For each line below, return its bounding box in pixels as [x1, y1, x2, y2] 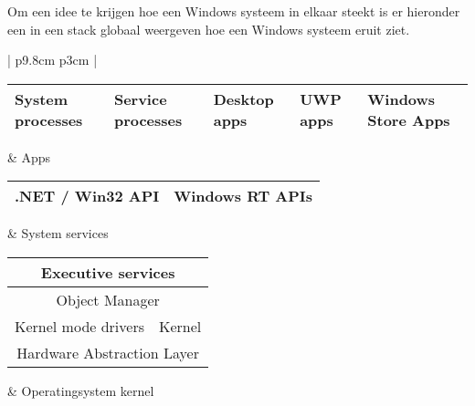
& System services [7, 224, 109, 243]
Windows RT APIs [174, 185, 313, 207]
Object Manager [56, 288, 160, 310]
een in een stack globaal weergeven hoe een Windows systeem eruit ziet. [7, 19, 410, 38]
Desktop [213, 88, 274, 109]
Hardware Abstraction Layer [16, 341, 199, 363]
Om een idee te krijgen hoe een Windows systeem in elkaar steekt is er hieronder [7, 2, 460, 20]
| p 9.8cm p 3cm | [7, 50, 98, 69]
